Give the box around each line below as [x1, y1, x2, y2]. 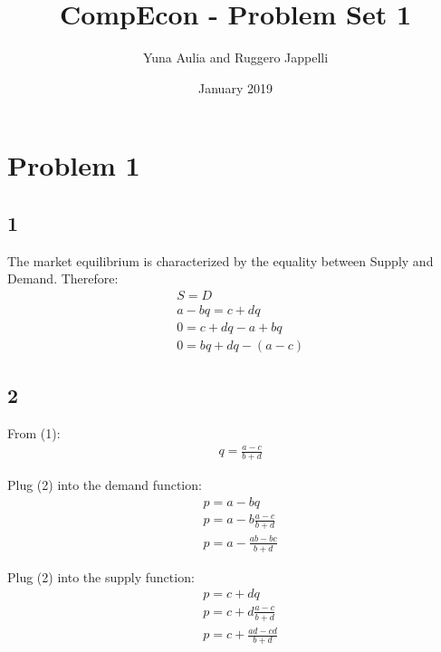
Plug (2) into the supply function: [7, 567, 195, 586]
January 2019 [198, 78, 273, 97]
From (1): [7, 424, 61, 443]
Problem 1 [7, 147, 140, 184]
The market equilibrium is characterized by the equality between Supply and [7, 251, 434, 270]
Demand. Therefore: [7, 269, 119, 288]
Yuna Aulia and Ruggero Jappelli [142, 48, 329, 67]
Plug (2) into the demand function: [7, 475, 202, 494]
